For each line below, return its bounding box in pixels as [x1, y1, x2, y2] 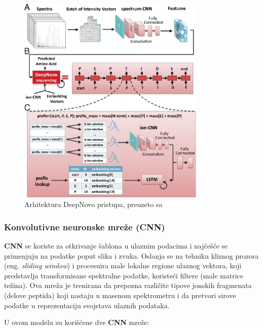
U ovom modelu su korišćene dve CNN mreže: [4, 317, 149, 327]
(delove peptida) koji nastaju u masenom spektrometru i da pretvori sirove [4, 290, 236, 301]
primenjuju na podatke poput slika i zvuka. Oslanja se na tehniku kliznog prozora [4, 250, 259, 261]
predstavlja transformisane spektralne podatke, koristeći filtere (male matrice [4, 270, 243, 280]
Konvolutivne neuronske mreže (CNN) [4, 220, 165, 233]
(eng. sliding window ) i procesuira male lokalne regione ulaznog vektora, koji [4, 260, 242, 271]
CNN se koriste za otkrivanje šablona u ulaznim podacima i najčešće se [4, 240, 228, 251]
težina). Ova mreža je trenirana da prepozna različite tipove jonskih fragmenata [4, 280, 252, 291]
